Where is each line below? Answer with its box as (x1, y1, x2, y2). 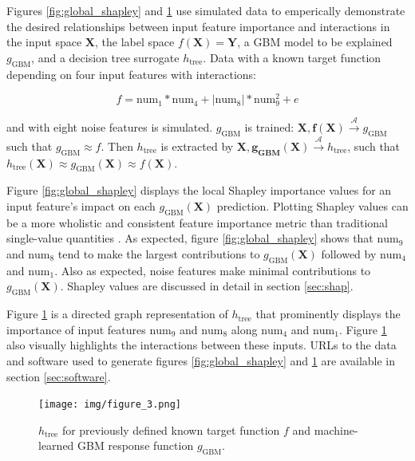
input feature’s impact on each (6, 197, 156, 214)
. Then (101, 137, 133, 154)
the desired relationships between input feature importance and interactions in (6, 18, 390, 34)
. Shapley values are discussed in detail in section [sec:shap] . (60, 278, 354, 294)
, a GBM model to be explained (237, 33, 393, 50)
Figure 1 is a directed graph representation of (6, 305, 228, 322)
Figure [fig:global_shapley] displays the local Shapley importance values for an (6, 182, 392, 199)
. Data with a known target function (203, 49, 381, 65)
